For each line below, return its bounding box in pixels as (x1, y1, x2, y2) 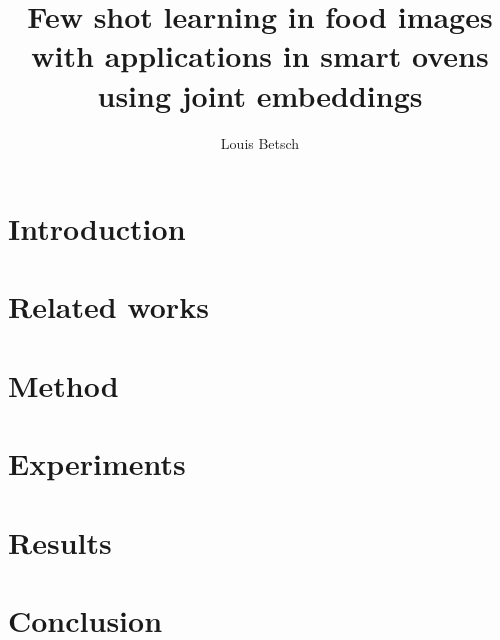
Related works (8, 286, 209, 327)
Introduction (8, 208, 186, 249)
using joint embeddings (97, 74, 423, 115)
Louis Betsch (220, 132, 300, 153)
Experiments (8, 443, 186, 484)
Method (8, 364, 119, 405)
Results (8, 521, 112, 562)
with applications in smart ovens (31, 35, 489, 76)
